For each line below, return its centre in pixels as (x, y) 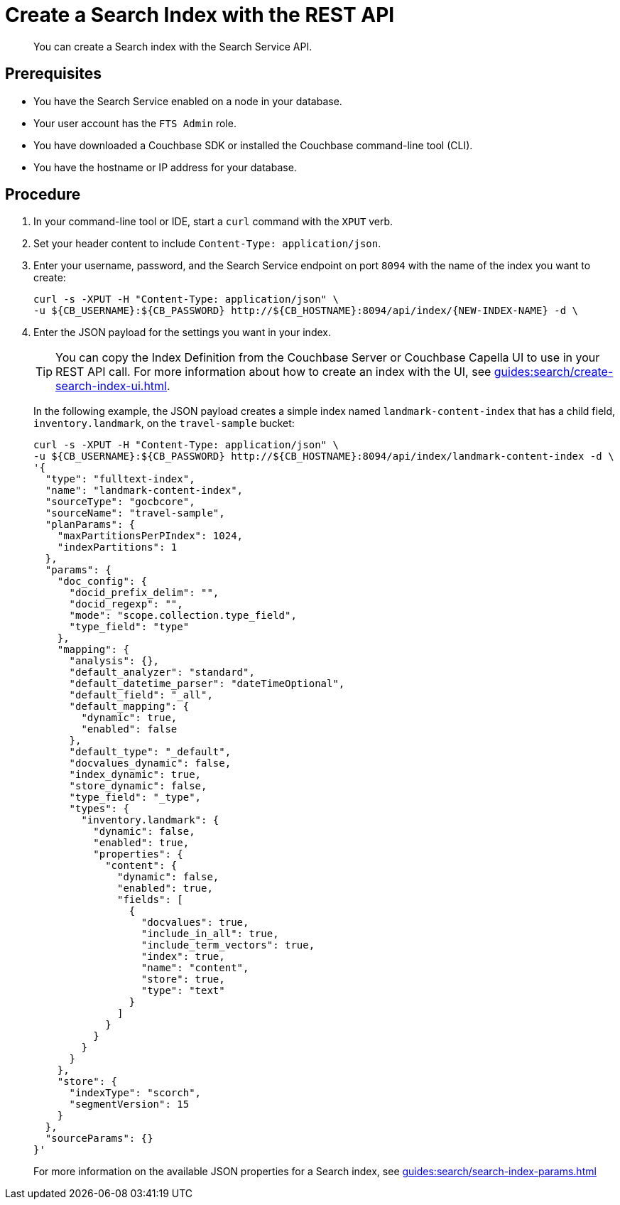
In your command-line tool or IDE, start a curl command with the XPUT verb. (213, 222)
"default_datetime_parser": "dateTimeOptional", (207, 684)
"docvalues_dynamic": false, (150, 763)
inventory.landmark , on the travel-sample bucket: (164, 423)
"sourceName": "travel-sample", (135, 513)
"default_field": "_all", (141, 695)
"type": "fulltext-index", (120, 479)
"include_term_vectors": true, (228, 945)
